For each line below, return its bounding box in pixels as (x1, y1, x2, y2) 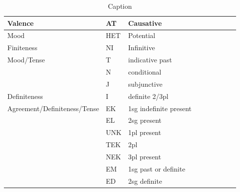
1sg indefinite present (128, 103, 192, 113)
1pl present (128, 127, 161, 137)
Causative (128, 18, 162, 28)
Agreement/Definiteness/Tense (7, 103, 99, 113)
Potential (128, 30, 156, 40)
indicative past (128, 55, 172, 65)
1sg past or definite (128, 163, 185, 173)
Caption (108, 1, 132, 11)
